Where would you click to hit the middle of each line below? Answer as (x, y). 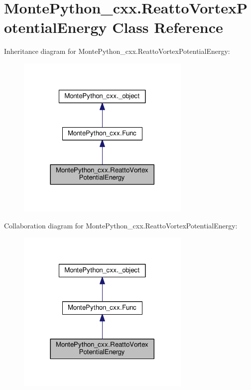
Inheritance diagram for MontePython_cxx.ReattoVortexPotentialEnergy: (117, 51)
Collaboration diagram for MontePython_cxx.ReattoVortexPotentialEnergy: (121, 225)
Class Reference (168, 27)
